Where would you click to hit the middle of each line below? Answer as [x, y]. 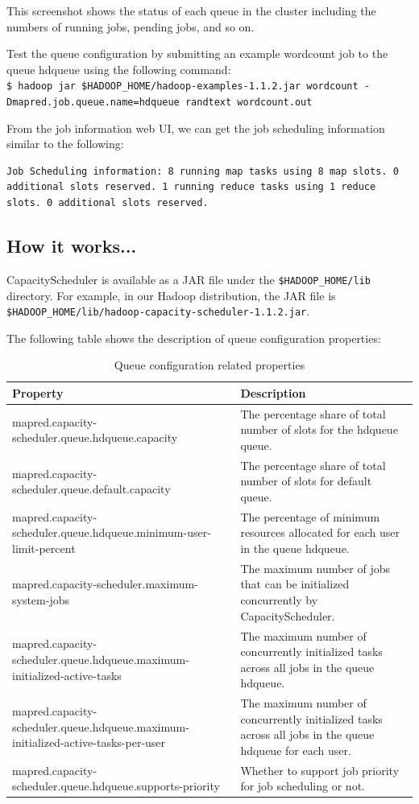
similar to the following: [65, 144]
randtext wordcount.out [249, 103]
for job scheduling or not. [303, 786]
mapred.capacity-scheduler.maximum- [105, 584]
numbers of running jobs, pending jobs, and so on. [131, 26]
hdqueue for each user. [296, 750]
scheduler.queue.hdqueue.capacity [95, 437]
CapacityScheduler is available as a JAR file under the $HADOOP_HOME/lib [189, 279]
